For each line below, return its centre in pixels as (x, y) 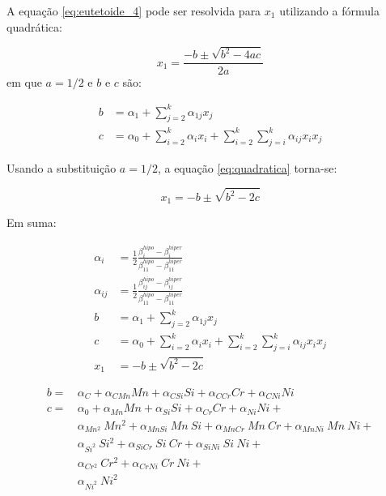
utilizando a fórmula (329, 11)
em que (24, 81)
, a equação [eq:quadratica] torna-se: (247, 167)
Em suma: (32, 222)
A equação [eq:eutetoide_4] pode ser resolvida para (134, 11)
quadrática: (34, 26)
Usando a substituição (62, 167)
